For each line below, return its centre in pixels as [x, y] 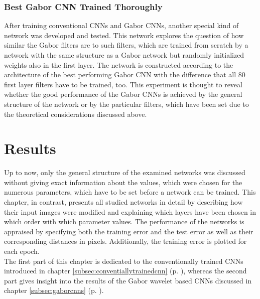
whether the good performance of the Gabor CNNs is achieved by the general [123, 94]
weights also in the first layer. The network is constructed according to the [119, 64]
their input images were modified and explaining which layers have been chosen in [130, 211]
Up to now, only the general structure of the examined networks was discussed [125, 172]
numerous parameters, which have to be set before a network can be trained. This [130, 192]
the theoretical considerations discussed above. [76, 114]
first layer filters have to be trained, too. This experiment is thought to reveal [123, 84]
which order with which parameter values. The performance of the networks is [124, 221]
